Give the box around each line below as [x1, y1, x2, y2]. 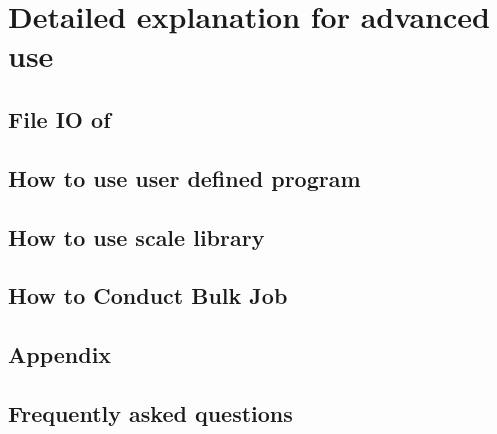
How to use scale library [8, 221, 265, 252]
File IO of [8, 103, 111, 134]
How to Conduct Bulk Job [8, 280, 288, 311]
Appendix [8, 339, 112, 370]
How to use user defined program [8, 162, 361, 193]
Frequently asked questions [8, 397, 293, 428]
